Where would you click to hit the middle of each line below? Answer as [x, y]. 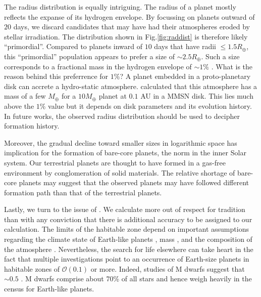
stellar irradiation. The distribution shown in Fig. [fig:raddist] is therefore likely [126, 36]
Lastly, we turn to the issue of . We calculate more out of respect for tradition [125, 209]
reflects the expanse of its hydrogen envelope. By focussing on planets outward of [129, 16]
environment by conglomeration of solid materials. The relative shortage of [120, 172]
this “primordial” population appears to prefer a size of [90, 56]
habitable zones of [32, 268]
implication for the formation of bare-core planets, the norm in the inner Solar [125, 153]
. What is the [232, 66]
